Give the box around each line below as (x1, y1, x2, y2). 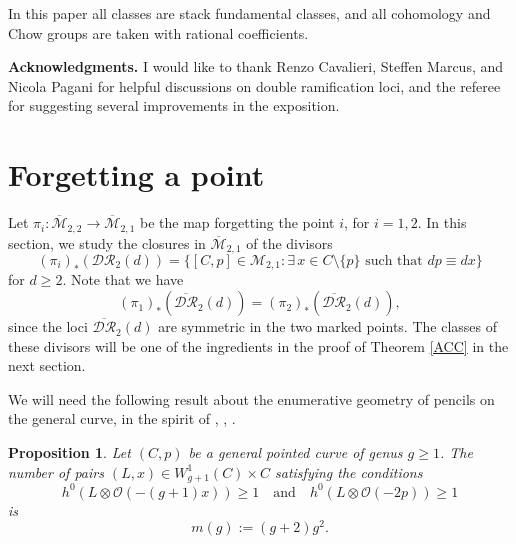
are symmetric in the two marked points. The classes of (158, 316, 497, 337)
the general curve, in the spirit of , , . (8, 408, 236, 429)
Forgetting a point (8, 154, 265, 195)
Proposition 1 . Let (8, 442, 131, 463)
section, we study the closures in (8, 232, 206, 253)
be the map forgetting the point (140, 212, 335, 233)
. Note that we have (62, 269, 184, 290)
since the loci (8, 316, 88, 337)
